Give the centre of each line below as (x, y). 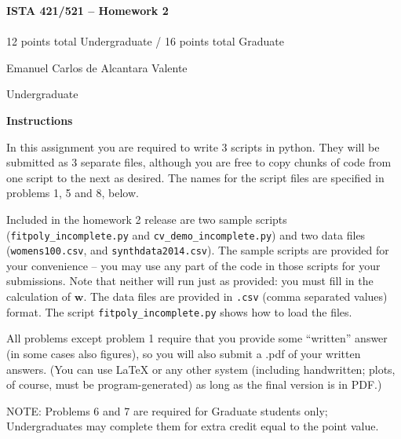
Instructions (40, 120)
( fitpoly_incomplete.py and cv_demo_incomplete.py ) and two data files (186, 234)
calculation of (39, 296)
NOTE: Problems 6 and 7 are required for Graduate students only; (167, 410)
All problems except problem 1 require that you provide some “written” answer (197, 338)
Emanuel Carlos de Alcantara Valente (97, 67)
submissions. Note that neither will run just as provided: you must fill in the (190, 281)
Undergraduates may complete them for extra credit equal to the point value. (193, 426)
